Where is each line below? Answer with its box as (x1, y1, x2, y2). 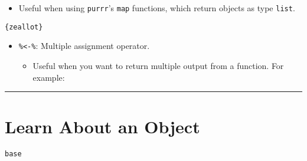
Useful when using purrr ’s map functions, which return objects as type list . (18, 2, 295, 14)
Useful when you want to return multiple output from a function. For (32, 59, 284, 71)
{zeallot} (5, 22, 43, 31)
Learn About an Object (5, 114, 200, 139)
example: (32, 71, 65, 83)
